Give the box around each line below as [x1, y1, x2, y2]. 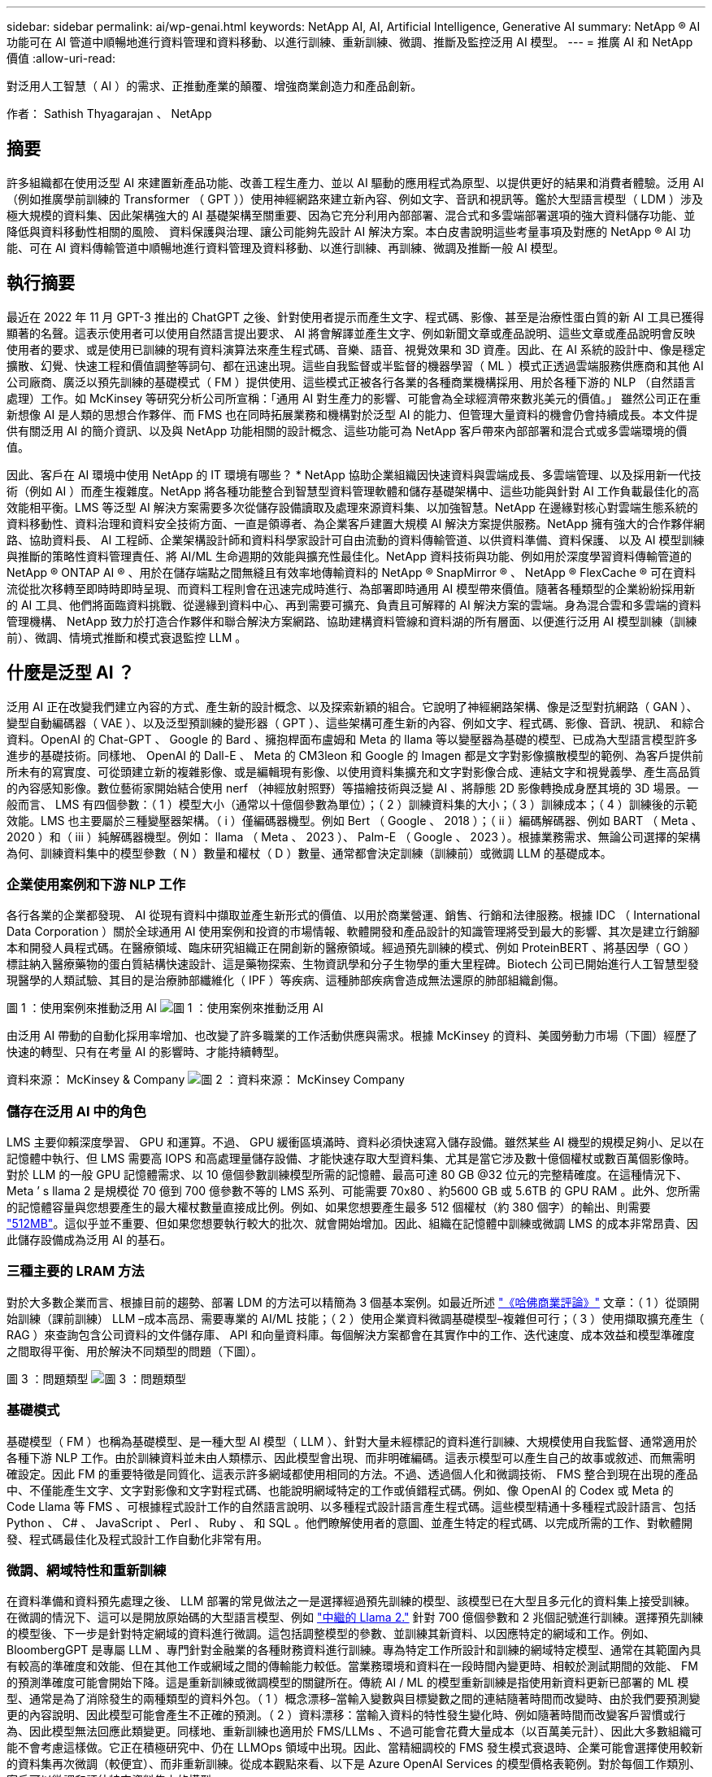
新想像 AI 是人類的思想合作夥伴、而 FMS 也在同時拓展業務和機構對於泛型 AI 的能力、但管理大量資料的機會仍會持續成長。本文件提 [7, 407, 698, 421]
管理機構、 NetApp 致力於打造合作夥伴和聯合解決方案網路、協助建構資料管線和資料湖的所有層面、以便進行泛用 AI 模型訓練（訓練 [7, 613, 697, 628]
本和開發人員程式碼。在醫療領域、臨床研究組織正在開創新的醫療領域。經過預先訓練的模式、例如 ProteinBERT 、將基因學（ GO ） [7, 941, 696, 955]
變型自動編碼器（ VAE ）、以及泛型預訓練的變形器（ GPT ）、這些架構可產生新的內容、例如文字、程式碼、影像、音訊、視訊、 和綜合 [7, 715, 705, 730]
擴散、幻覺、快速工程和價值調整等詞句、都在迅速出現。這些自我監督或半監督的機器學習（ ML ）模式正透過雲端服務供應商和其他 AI [7, 358, 704, 373]
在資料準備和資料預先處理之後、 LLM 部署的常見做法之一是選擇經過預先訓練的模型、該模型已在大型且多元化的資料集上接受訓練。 [7, 1594, 697, 1609]
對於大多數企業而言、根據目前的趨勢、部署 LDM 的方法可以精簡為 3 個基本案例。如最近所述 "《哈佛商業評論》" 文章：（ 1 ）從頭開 [7, 1295, 700, 1309]
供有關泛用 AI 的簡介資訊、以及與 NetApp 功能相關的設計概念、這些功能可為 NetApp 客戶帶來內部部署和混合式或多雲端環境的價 [7, 423, 688, 438]
